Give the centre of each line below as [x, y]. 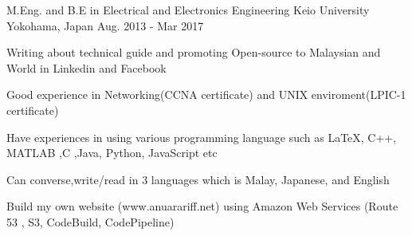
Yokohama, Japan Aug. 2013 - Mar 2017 [105, 25]
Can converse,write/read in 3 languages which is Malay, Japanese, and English [198, 179]
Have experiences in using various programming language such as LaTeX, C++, [202, 137]
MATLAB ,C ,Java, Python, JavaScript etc [112, 153]
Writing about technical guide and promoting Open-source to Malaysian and [194, 52]
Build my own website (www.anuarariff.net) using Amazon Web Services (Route [202, 206]
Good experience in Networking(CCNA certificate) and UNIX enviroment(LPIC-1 [206, 94]
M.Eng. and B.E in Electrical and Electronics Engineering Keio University [188, 10]
